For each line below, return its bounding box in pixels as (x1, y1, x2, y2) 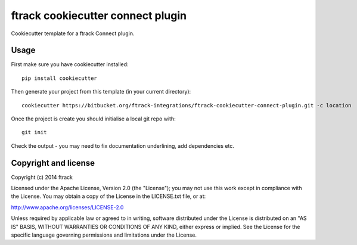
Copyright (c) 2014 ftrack (11, 173, 73, 181)
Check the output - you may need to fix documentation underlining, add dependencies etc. (11, 142, 235, 149)
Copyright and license (11, 158, 95, 168)
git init (21, 129, 47, 136)
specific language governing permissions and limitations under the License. (11, 231, 197, 238)
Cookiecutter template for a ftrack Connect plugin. (11, 30, 135, 37)
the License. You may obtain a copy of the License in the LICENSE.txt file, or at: (11, 193, 206, 200)
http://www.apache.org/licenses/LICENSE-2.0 (11, 203, 124, 211)
